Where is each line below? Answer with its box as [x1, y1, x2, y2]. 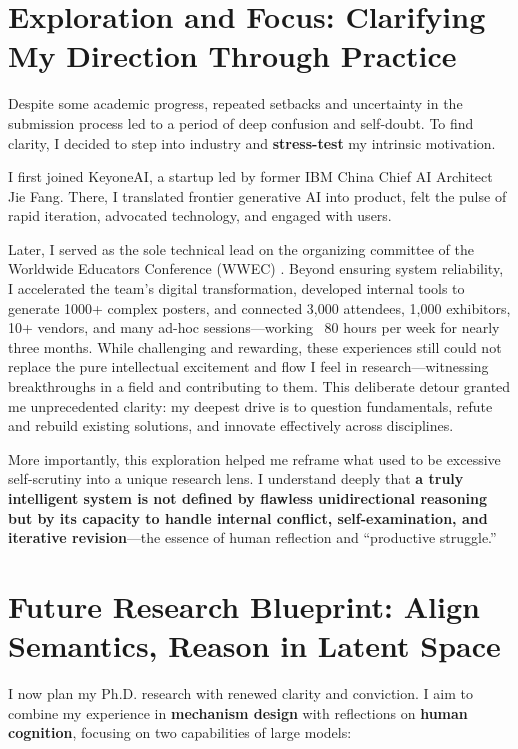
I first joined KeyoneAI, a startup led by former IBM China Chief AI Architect [8, 166, 493, 187]
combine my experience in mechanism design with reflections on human [8, 702, 468, 723]
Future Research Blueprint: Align [8, 585, 480, 626]
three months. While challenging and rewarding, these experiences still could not [8, 336, 502, 357]
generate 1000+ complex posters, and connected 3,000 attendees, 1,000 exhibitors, [8, 297, 511, 318]
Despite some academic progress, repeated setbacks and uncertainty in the [8, 93, 463, 114]
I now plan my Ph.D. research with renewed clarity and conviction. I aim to [8, 683, 473, 704]
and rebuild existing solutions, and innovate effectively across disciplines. [8, 415, 454, 436]
